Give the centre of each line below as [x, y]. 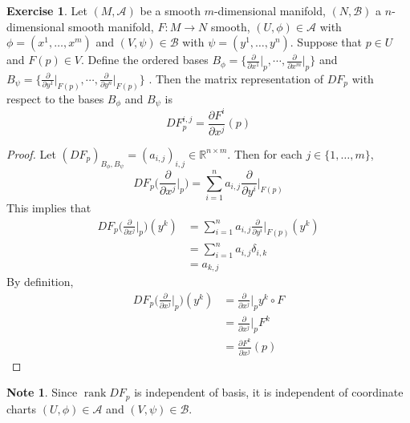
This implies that [49, 208]
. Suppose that [326, 42]
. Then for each [265, 153]
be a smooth [170, 10]
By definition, [40, 282]
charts [22, 408]
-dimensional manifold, [270, 10]
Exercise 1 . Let [47, 10]
